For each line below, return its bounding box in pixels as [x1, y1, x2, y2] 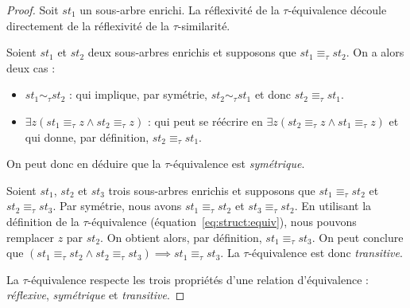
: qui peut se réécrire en [147, 112, 263, 129]
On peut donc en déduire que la [6, 155, 161, 172]
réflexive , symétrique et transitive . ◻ [6, 287, 185, 303]
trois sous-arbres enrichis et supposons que [108, 181, 315, 198]
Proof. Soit [6, 2, 59, 18]
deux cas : [6, 59, 56, 76]
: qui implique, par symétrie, [69, 86, 208, 103]
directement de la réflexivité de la [6, 17, 170, 33]
